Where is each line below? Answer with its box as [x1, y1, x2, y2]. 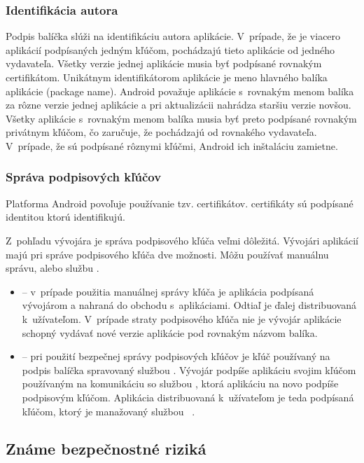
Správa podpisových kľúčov [6, 168, 162, 186]
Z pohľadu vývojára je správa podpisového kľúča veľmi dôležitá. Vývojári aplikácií [6, 233, 358, 247]
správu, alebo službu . [6, 261, 99, 275]
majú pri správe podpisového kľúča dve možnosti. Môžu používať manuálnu [6, 247, 329, 261]
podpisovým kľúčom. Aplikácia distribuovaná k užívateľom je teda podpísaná [22, 389, 354, 404]
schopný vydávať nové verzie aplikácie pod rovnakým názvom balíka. [22, 325, 318, 340]
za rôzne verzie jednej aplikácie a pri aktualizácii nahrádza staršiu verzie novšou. [6, 97, 351, 112]
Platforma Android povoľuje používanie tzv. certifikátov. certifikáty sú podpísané [6, 195, 353, 210]
